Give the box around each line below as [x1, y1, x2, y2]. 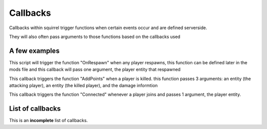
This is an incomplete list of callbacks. [9, 118, 88, 124]
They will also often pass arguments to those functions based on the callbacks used [9, 34, 180, 40]
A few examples [9, 46, 60, 55]
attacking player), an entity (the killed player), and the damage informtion [9, 83, 158, 88]
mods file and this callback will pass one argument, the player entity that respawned [9, 67, 180, 73]
